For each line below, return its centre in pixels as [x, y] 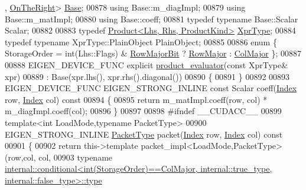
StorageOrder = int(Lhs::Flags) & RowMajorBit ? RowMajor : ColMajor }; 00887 [153, 53]
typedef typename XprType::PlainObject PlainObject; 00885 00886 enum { [141, 41]
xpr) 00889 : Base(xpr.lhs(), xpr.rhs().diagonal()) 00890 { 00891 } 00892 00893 [147, 76]
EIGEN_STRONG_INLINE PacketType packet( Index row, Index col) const [144, 134]
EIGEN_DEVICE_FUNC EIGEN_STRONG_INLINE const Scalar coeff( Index [151, 88]
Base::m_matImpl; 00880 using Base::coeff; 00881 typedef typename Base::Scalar [152, 19]
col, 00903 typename [76, 157]
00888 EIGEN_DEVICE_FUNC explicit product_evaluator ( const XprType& [147, 64]
